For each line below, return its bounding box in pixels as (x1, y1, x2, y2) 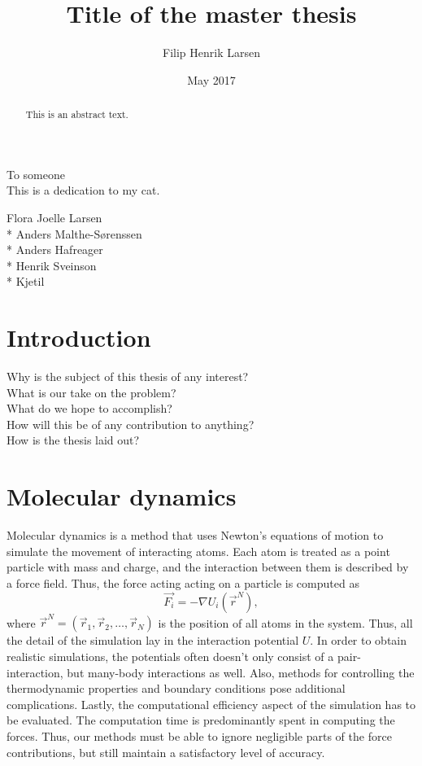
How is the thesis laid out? (7, 431, 140, 449)
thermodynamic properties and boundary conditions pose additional (7, 680, 346, 697)
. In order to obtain (310, 632, 407, 649)
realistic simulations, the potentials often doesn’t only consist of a (7, 648, 334, 665)
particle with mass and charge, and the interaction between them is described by (7, 558, 409, 576)
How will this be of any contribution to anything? (7, 415, 255, 432)
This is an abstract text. (25, 107, 128, 121)
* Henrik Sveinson (7, 256, 97, 274)
